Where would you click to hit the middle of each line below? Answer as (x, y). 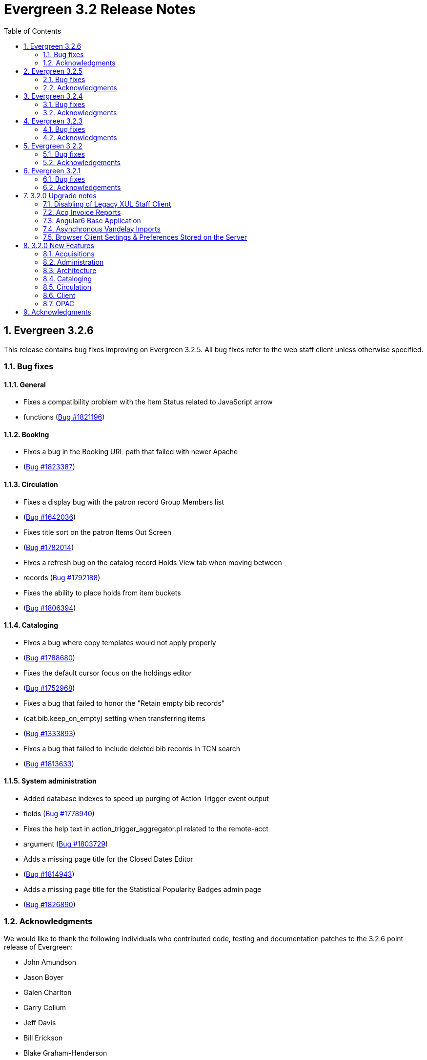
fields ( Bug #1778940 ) (59, 814)
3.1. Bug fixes (64, 104)
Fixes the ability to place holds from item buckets (102, 593)
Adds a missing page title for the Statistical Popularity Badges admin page (142, 890)
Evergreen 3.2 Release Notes (100, 9)
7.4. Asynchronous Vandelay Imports (102, 229)
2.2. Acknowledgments (80, 87)
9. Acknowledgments (57, 312)
